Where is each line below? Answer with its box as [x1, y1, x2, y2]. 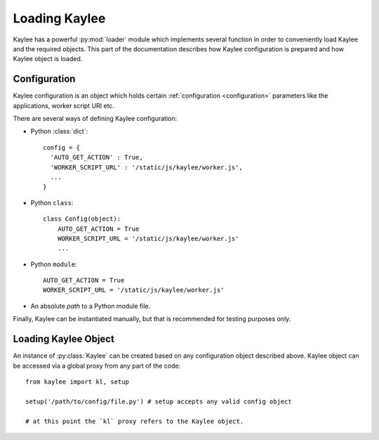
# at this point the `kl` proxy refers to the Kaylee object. [25, 417, 244, 425]
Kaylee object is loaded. [13, 55, 83, 63]
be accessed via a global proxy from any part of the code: [13, 361, 181, 370]
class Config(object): [43, 215, 121, 223]
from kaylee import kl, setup [25, 377, 130, 386]
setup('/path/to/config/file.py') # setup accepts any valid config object [25, 397, 292, 406]
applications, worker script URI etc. [13, 101, 115, 110]
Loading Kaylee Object [13, 333, 115, 345]
